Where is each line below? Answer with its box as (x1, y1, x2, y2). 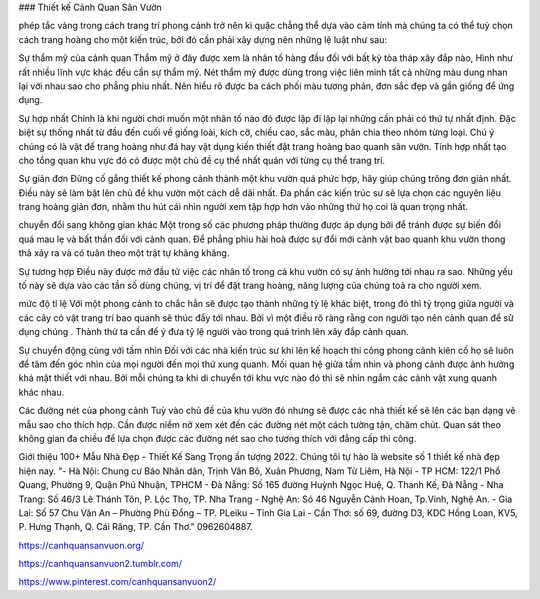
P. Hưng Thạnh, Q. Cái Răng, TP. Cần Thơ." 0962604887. (18, 521, 254, 533)
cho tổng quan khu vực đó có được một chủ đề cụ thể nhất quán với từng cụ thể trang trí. (18, 154, 385, 166)
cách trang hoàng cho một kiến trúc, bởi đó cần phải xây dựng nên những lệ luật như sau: (18, 33, 387, 45)
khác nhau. (18, 386, 65, 398)
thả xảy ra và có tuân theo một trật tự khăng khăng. (18, 247, 230, 259)
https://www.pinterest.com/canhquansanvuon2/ (18, 576, 217, 588)
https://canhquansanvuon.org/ (18, 539, 145, 551)
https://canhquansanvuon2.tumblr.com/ (18, 558, 182, 570)
